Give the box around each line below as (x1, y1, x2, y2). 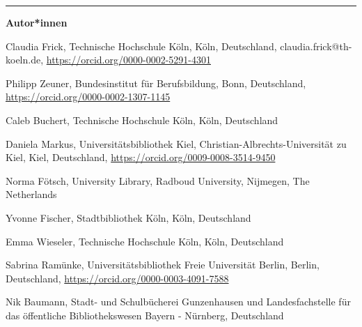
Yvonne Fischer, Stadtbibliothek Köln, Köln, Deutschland (6, 210, 251, 225)
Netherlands (6, 187, 57, 201)
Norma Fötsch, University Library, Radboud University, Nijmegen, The (6, 173, 310, 188)
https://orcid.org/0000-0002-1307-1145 (6, 89, 171, 104)
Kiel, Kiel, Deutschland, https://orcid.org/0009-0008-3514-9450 (6, 150, 276, 165)
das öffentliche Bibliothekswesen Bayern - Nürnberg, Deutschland (6, 307, 284, 322)
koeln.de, (6, 52, 44, 67)
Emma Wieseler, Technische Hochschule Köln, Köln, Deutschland (6, 234, 284, 248)
